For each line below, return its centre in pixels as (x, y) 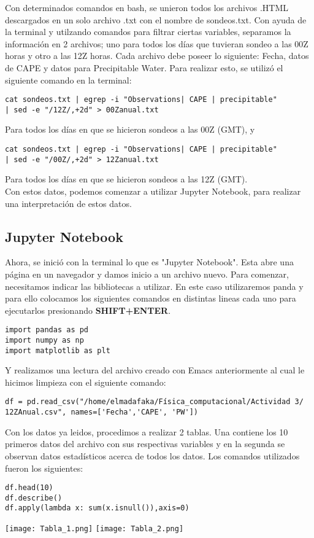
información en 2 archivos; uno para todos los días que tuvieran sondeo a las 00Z (157, 43)
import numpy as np (44, 340)
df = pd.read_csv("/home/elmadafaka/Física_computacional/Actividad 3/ (154, 402)
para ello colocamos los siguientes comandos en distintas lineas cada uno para (151, 298)
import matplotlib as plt (58, 350)
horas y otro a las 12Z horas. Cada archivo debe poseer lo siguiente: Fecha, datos (157, 56)
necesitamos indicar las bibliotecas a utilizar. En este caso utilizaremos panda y (154, 286)
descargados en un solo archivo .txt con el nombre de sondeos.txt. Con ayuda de (156, 19)
